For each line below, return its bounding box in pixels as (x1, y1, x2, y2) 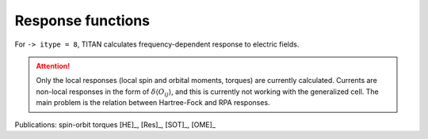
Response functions (14, 12, 151, 29)
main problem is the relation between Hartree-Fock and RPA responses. (36, 98, 270, 107)
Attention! (36, 61, 71, 70)
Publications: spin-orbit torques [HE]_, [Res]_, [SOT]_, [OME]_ (14, 119, 216, 130)
